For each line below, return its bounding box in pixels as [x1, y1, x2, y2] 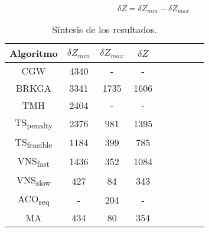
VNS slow [17, 173, 51, 189]
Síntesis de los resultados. [52, 22, 158, 37]
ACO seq [18, 192, 50, 208]
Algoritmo [9, 46, 58, 60]
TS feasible [15, 134, 53, 150]
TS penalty [14, 115, 53, 131]
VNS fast [17, 153, 50, 170]
